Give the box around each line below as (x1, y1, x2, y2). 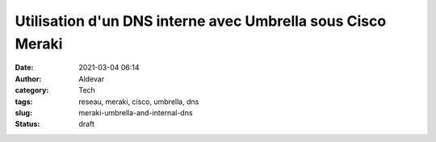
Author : (15, 73, 42, 84)
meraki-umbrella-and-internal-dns (78, 107, 193, 117)
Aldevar (78, 73, 105, 84)
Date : (15, 63, 34, 73)
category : (15, 86, 49, 95)
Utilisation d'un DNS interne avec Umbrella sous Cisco (15, 12, 387, 30)
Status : (15, 119, 40, 129)
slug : (15, 107, 32, 117)
